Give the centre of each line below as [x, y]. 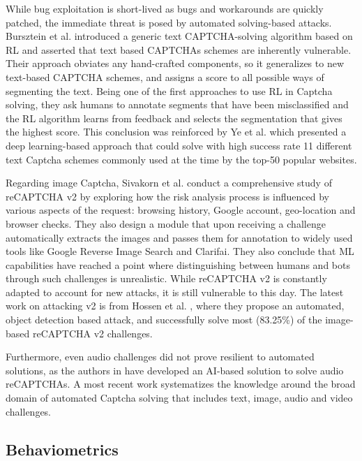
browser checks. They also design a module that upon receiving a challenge [166, 223]
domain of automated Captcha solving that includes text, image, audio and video [179, 398]
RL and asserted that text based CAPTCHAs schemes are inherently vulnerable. [179, 49]
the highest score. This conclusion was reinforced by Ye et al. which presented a [176, 132]
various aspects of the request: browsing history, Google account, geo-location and [181, 210]
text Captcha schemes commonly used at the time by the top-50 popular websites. [181, 159]
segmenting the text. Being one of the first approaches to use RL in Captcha [169, 90]
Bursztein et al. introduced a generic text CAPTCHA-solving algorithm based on [179, 36]
